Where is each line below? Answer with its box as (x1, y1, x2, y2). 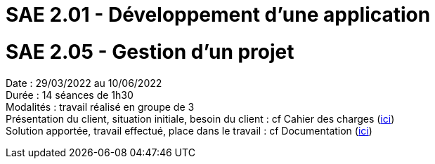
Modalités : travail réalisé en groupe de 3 (6, 100, 195, 113)
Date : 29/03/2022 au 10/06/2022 (6, 76, 162, 89)
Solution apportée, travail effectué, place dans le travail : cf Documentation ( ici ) (6, 124, 372, 137)
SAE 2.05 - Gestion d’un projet (6, 39, 294, 64)
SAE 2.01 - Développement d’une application (6, 3, 431, 27)
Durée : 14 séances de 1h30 (6, 88, 134, 101)
